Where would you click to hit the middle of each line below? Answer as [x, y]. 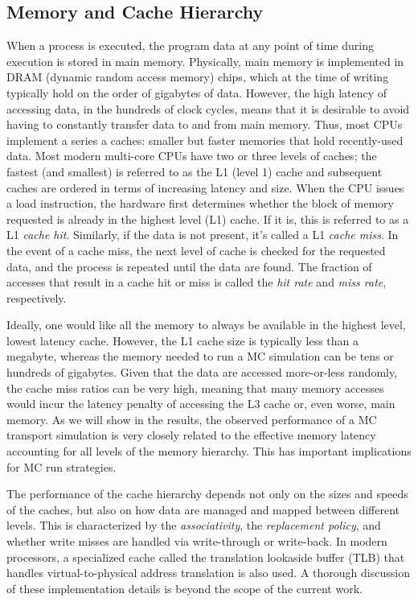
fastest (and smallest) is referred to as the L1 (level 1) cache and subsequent [195, 171]
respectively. [37, 297]
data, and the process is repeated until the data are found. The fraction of [189, 266]
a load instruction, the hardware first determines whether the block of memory [200, 203]
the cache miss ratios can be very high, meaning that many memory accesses [195, 388]
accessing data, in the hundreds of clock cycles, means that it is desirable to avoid [208, 108]
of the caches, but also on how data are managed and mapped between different [203, 509]
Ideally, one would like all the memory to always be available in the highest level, [206, 325]
